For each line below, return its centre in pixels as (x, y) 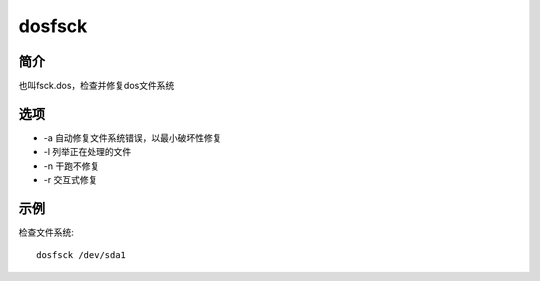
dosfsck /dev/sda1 (81, 255)
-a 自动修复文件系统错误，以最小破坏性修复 (132, 137)
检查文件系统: (46, 232)
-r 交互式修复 (70, 180)
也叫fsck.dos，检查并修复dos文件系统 (96, 86)
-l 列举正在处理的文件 (87, 152)
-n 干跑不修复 (71, 166)
